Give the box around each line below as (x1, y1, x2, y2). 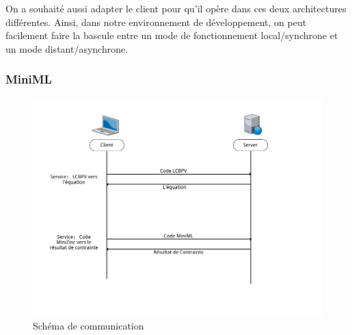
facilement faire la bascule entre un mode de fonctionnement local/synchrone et (5, 28, 338, 42)
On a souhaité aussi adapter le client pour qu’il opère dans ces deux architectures (5, 1, 347, 15)
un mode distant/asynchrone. (5, 41, 128, 55)
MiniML (5, 71, 52, 88)
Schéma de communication (33, 319, 144, 333)
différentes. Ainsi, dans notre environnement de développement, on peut (5, 14, 307, 29)
